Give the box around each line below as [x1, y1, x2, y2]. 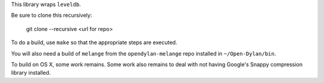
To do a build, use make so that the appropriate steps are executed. [11, 39, 178, 46]
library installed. [11, 69, 51, 76]
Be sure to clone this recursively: [11, 12, 92, 19]
